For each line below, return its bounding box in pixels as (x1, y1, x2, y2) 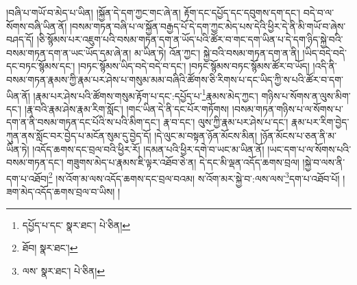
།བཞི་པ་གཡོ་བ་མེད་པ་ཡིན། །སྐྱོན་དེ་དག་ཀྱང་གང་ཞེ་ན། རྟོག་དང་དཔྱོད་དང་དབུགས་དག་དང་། (6, 5, 301, 19)
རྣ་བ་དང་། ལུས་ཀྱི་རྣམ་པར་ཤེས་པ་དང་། (163, 115, 288, 129)
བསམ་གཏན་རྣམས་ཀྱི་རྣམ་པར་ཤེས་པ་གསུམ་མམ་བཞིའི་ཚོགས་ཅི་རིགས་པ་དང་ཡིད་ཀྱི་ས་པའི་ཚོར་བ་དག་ (6, 72, 343, 86)
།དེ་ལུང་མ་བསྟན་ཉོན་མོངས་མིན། (154, 128, 257, 142)
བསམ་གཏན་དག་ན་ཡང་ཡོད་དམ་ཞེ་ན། (6, 45, 132, 59)
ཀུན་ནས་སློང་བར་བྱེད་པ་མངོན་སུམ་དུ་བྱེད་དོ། (6, 128, 151, 142)
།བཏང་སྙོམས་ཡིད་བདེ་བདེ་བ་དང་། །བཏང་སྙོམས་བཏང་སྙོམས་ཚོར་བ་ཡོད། (77, 59, 310, 73)
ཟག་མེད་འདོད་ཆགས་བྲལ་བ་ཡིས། (6, 185, 115, 199)
